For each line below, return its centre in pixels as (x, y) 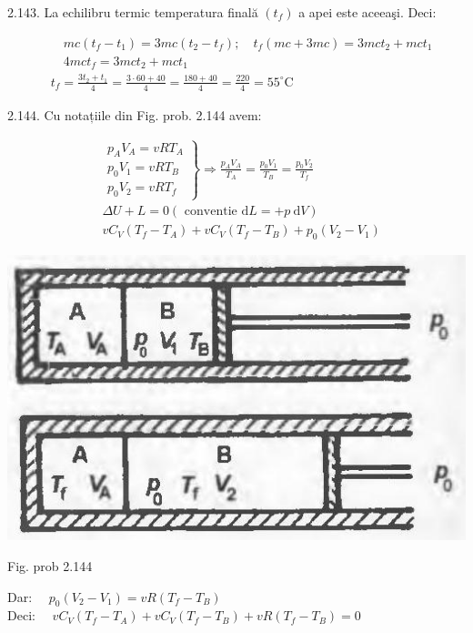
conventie (211, 212)
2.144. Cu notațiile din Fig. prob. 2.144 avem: (135, 114)
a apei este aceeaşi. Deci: (367, 12)
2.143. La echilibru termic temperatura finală (133, 12)
